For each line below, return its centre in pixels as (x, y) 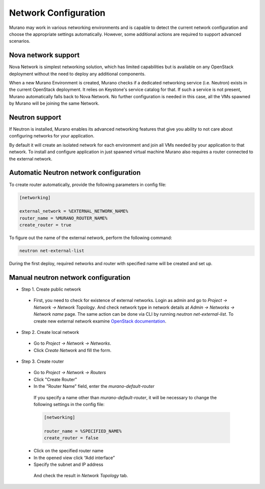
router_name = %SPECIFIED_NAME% (83, 431)
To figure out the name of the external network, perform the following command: (91, 238)
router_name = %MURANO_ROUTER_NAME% (64, 218)
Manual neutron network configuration (70, 277)
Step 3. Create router (42, 361)
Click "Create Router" (55, 379)
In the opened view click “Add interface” (74, 458)
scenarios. (20, 41)
